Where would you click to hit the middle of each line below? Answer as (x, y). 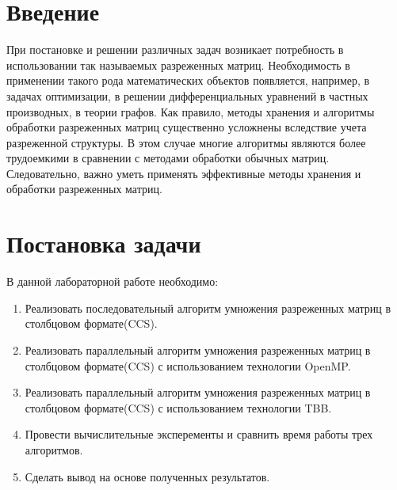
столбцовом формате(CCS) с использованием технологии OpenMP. (188, 365)
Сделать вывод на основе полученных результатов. (147, 476)
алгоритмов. (54, 449)
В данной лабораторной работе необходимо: (113, 281)
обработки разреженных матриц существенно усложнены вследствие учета (187, 127)
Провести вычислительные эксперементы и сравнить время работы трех (199, 434)
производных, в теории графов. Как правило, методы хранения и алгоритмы (191, 111)
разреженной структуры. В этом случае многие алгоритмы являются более (186, 142)
